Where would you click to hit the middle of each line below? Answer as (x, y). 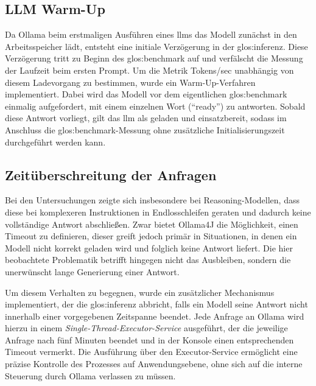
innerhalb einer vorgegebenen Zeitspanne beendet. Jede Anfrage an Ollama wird (155, 316)
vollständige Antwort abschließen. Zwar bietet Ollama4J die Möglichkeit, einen (152, 224)
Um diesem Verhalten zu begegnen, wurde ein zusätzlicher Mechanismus (140, 292)
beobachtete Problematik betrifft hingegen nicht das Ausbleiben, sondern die (148, 260)
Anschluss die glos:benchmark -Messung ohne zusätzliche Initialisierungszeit (145, 129)
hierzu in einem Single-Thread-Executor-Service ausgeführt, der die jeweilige (146, 328)
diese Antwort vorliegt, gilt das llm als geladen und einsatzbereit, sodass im (146, 118)
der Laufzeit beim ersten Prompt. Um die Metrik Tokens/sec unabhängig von (149, 70)
